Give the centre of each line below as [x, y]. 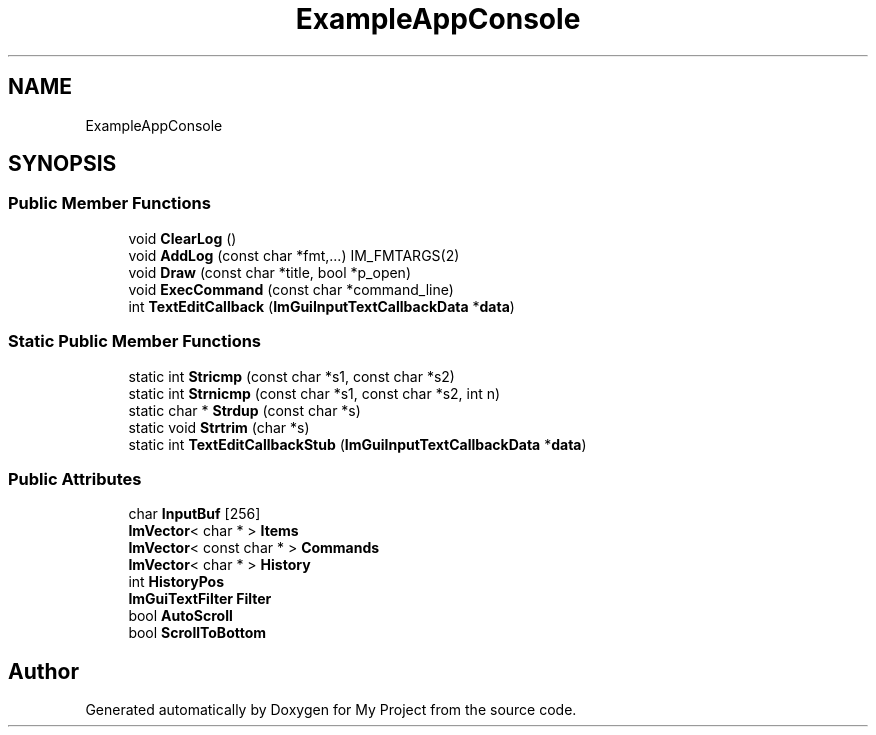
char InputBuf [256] [194, 514]
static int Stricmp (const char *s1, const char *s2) [291, 376]
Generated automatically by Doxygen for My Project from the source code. [331, 710]
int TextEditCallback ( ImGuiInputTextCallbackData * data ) [321, 306]
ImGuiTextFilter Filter [200, 599]
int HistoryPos [176, 582]
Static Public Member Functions [135, 341]
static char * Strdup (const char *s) [244, 410]
